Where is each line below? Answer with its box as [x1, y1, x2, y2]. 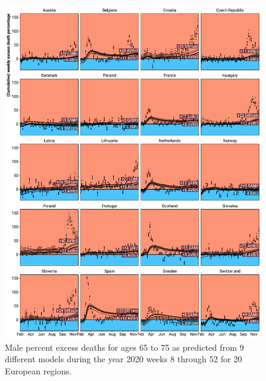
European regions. [5, 364, 72, 377]
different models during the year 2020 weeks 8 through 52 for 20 [5, 353, 242, 365]
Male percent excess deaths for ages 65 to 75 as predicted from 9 [5, 340, 244, 353]
